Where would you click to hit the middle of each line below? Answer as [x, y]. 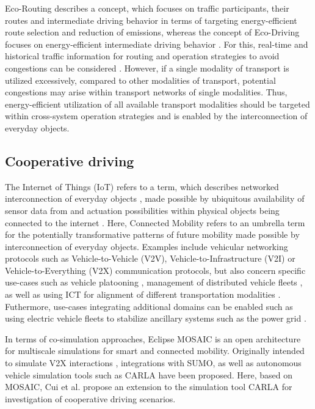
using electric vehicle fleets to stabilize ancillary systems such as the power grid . [156, 318]
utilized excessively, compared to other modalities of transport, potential [140, 80]
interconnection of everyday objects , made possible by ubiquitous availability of [155, 198]
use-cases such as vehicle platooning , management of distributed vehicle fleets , [154, 282]
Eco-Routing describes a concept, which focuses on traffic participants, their [147, 8]
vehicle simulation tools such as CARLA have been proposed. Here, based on [149, 374]
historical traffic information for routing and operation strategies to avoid [142, 56]
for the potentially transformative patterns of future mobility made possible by [152, 234]
